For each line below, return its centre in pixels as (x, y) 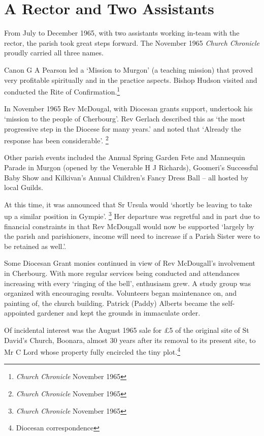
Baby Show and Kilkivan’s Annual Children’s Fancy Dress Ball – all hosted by (126, 177)
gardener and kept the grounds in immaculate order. (119, 313)
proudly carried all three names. (54, 53)
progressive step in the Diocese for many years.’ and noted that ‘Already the (123, 128)
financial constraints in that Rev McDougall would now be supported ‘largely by (129, 226)
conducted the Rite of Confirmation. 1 (62, 91)
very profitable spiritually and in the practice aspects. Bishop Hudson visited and (131, 80)
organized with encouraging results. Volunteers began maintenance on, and (121, 293)
